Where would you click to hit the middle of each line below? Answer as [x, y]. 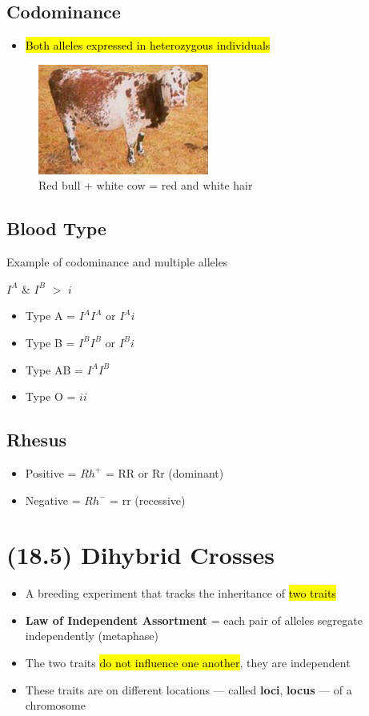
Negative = [53, 500]
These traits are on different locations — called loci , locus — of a [189, 689]
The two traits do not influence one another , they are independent [188, 663]
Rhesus [37, 440]
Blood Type [56, 228]
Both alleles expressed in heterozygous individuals [148, 45]
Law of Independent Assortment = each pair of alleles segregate [194, 620]
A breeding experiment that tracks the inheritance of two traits [180, 593]
